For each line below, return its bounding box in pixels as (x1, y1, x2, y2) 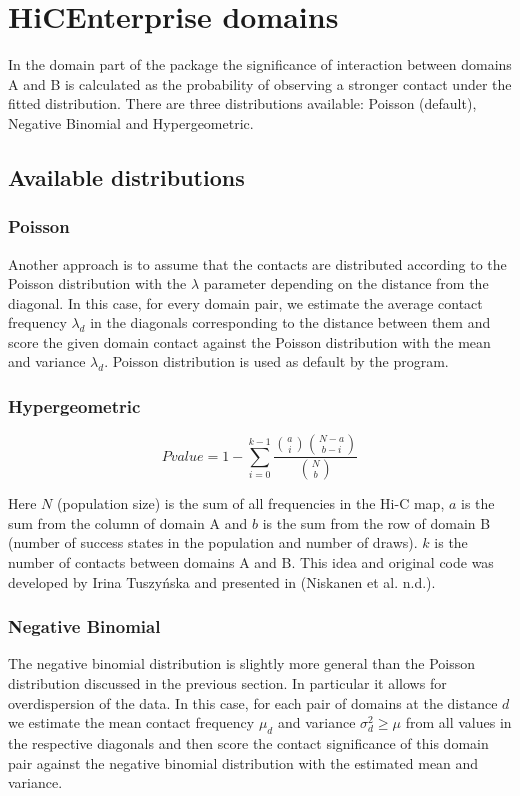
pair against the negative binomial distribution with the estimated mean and (8, 752, 479, 773)
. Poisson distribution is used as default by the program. (104, 351, 449, 372)
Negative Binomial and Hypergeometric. (8, 112, 254, 133)
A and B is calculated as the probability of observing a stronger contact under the (8, 73, 512, 94)
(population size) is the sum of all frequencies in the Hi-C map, (57, 493, 445, 514)
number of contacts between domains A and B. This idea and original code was (8, 551, 494, 572)
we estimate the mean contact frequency (8, 712, 255, 733)
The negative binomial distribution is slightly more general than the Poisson (8, 653, 475, 674)
